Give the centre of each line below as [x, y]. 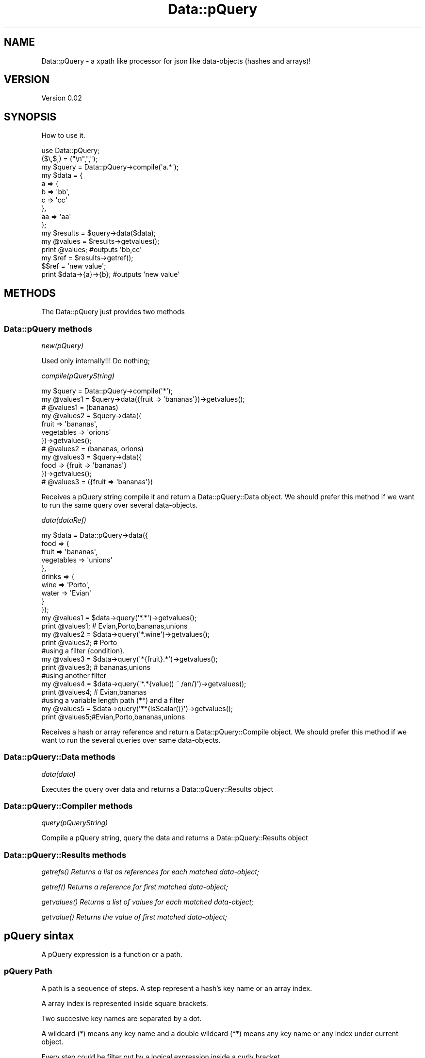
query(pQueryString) [75, 823]
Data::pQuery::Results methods [65, 855]
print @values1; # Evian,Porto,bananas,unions [114, 626]
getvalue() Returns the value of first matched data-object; [134, 917]
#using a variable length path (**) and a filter [113, 700]
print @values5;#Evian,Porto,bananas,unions [113, 717]
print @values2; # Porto [79, 642]
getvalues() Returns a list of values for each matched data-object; [147, 902]
